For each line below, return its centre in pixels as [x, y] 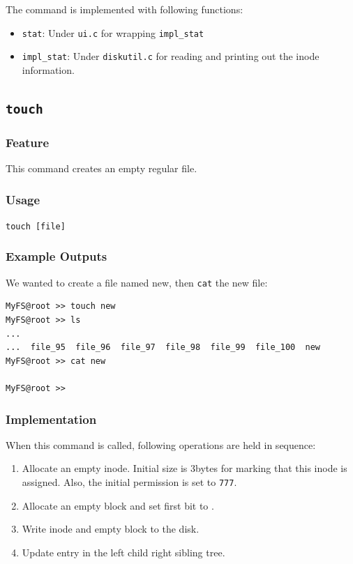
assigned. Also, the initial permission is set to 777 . [129, 481]
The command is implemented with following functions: [125, 9]
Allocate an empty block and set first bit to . [118, 505]
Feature [28, 142]
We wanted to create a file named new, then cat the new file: [137, 282]
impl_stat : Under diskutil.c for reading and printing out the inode [171, 56]
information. [48, 69]
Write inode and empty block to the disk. [111, 529]
